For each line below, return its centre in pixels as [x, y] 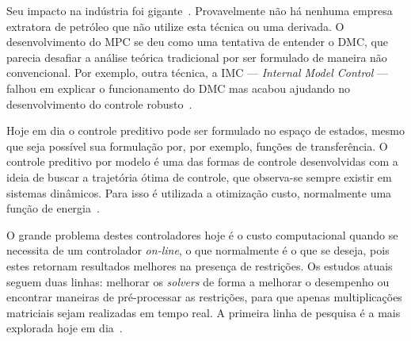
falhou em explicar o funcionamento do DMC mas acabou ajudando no [178, 88]
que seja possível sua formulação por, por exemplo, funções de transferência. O [197, 146]
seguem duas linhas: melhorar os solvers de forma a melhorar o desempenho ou [198, 281]
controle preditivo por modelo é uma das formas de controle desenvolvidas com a [202, 161]
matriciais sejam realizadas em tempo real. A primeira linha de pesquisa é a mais [204, 312]
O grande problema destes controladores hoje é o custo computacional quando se [202, 234]
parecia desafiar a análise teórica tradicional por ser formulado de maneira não [197, 57]
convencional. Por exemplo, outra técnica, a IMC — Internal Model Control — [198, 73]
